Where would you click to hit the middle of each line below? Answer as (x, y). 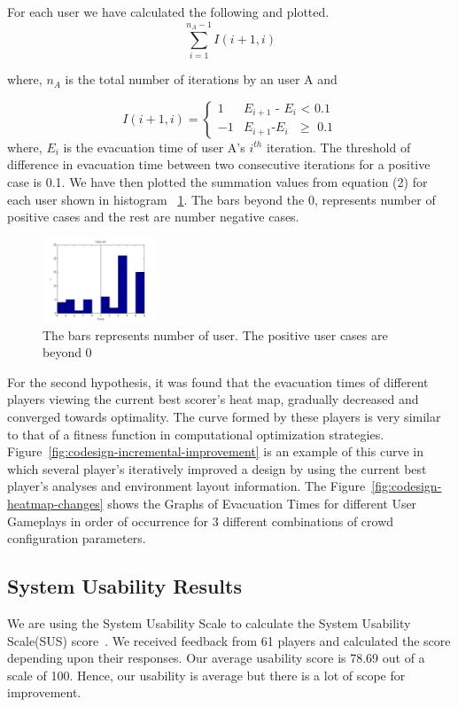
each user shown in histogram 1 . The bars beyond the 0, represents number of (221, 199)
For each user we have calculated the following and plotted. (168, 12)
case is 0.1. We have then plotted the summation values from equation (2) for (217, 181)
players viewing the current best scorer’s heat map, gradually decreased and (213, 399)
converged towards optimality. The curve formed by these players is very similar (224, 417)
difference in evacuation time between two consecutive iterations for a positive (219, 164)
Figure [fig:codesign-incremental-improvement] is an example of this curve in (215, 451)
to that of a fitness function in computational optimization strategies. (196, 434)
